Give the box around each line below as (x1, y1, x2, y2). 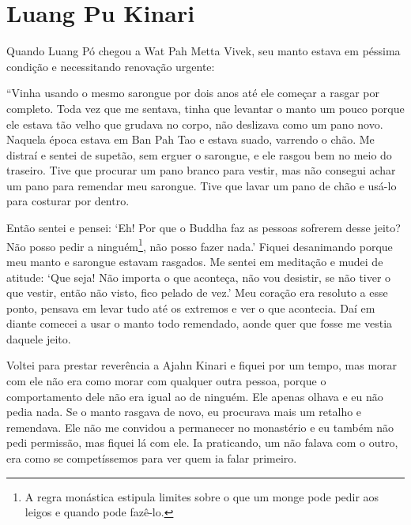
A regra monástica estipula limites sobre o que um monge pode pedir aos (25, 488, 379, 504)
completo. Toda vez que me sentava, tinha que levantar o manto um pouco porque (6, 99, 405, 116)
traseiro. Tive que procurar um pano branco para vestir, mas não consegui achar (6, 162, 396, 178)
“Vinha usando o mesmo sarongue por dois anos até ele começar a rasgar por (6, 84, 379, 101)
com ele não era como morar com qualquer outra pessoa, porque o (6, 373, 326, 389)
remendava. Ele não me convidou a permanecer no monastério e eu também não (6, 418, 394, 435)
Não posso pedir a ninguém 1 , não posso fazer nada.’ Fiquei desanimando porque (6, 235, 393, 254)
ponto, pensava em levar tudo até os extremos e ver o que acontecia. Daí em (6, 299, 375, 316)
